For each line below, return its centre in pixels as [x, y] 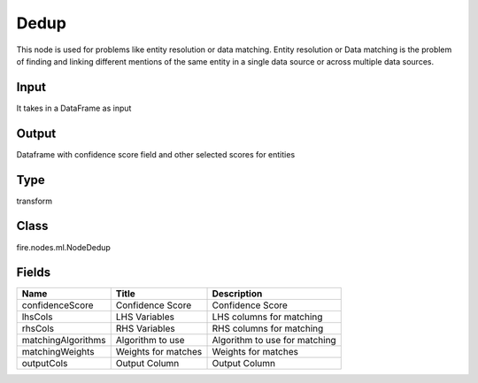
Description [237, 294]
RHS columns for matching [268, 329]
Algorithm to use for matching [274, 341]
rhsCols [38, 329]
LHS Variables [145, 317]
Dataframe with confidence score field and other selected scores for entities [156, 154]
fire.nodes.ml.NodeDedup [63, 247]
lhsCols [37, 317]
